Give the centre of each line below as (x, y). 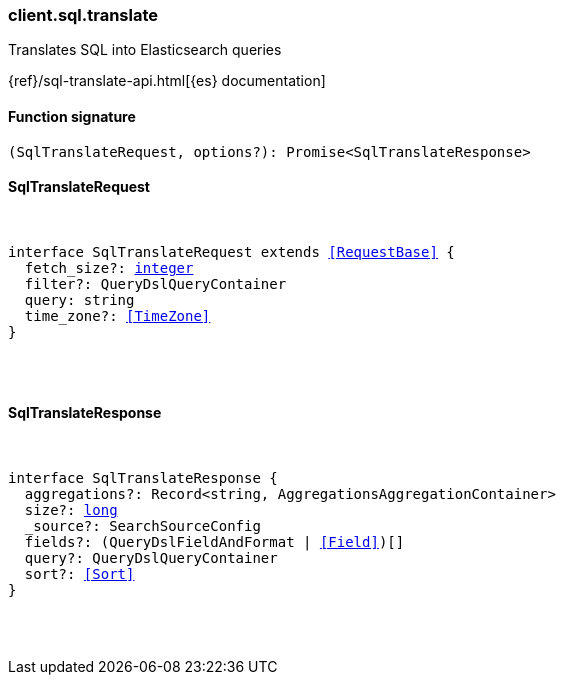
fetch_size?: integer (109, 267)
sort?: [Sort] (79, 574)
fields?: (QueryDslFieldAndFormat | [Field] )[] (214, 542)
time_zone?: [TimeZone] (117, 315)
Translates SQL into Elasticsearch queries (145, 50)
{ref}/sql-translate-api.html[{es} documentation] (167, 81)
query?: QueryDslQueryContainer (151, 558)
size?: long (71, 510)
